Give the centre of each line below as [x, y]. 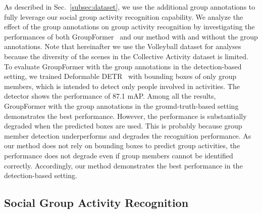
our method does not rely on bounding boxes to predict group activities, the [122, 145]
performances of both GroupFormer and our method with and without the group [131, 36]
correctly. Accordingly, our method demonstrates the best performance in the [123, 165]
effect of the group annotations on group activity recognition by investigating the [129, 27]
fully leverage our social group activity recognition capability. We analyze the [124, 16]
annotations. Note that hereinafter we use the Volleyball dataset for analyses [123, 46]
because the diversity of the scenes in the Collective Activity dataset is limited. [126, 56]
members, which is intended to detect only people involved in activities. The [122, 86]
